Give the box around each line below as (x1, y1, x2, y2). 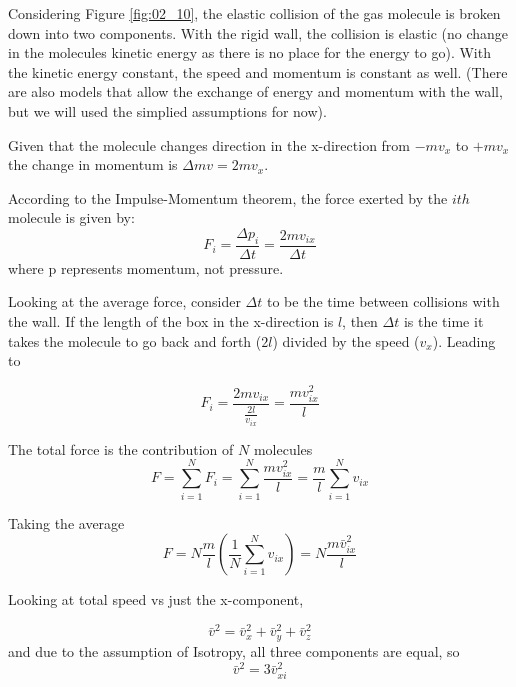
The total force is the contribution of (8, 438, 234, 459)
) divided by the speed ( (272, 330, 420, 351)
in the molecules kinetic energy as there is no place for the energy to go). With (8, 42, 491, 63)
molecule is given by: (8, 207, 135, 228)
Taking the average (8, 512, 125, 533)
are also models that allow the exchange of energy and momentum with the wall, (8, 81, 503, 102)
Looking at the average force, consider (8, 291, 241, 312)
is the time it (403, 310, 484, 331)
